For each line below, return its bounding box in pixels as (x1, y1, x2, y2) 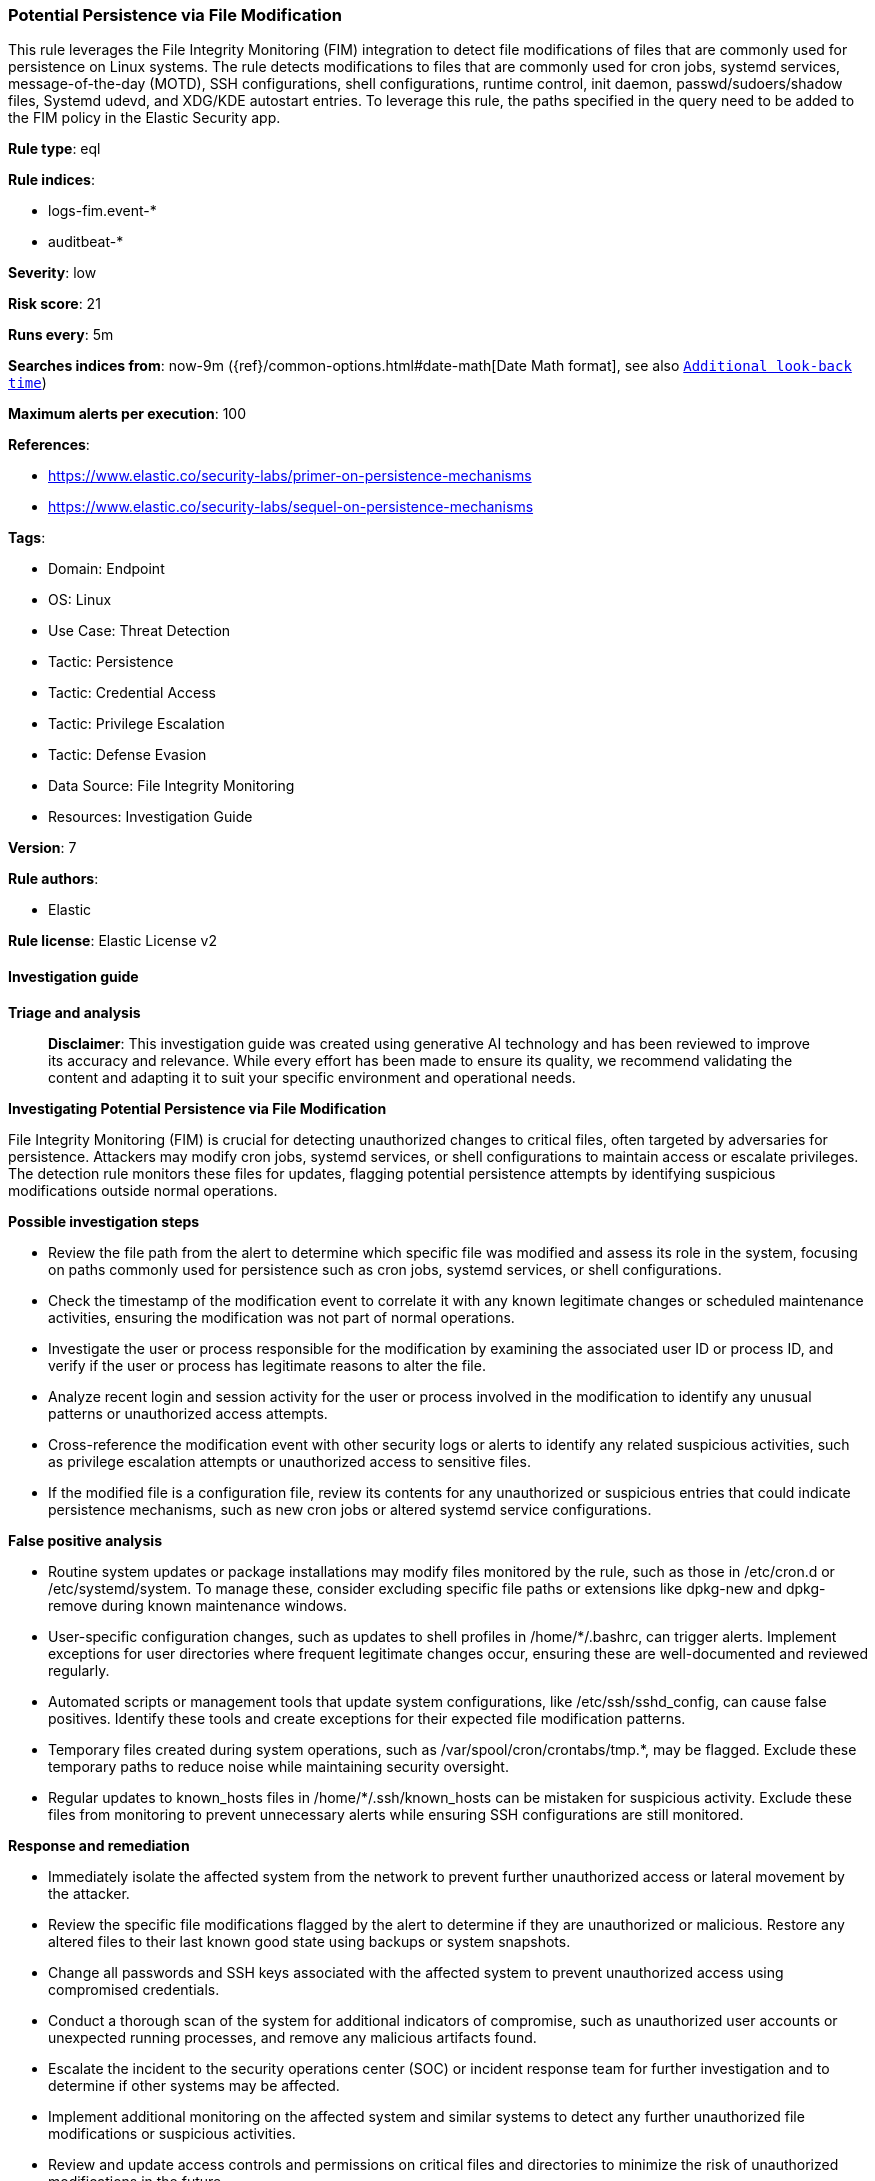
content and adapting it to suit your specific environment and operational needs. (48, 1068, 576, 1086)
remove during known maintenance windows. (48, 1596, 348, 1614)
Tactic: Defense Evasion (48, 746, 207, 764)
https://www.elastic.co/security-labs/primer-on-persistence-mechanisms (48, 467, 532, 485)
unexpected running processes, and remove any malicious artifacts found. (48, 2028, 537, 2046)
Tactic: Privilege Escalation (48, 715, 225, 733)
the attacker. (48, 1884, 130, 1902)
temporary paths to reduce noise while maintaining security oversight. (48, 1757, 509, 1775)
